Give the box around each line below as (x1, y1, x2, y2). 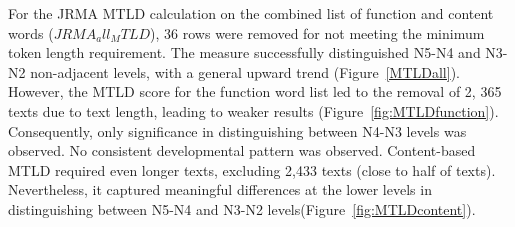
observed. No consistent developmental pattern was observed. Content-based (8, 140, 476, 161)
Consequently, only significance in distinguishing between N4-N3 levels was (8, 120, 467, 141)
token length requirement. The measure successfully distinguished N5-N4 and (8, 42, 481, 63)
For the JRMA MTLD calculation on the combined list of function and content (8, 3, 494, 23)
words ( (8, 22, 54, 43)
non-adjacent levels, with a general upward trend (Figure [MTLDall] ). (30, 61, 460, 82)
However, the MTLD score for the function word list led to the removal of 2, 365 (8, 81, 502, 102)
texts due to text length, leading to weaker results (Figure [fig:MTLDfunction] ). (8, 100, 499, 121)
